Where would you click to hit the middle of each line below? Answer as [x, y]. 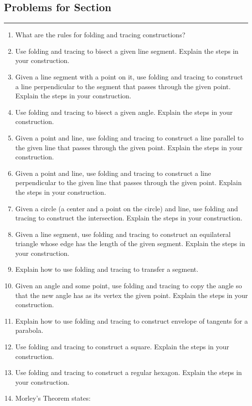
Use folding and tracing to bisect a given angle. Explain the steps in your [124, 112]
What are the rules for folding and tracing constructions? [100, 35]
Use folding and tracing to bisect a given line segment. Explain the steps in [127, 51]
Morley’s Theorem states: [53, 398]
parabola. [29, 330]
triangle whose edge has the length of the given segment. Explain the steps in [130, 243]
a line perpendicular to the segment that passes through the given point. [123, 86]
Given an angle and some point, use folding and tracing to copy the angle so [129, 286]
